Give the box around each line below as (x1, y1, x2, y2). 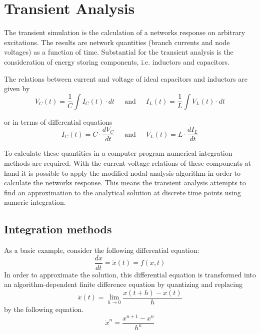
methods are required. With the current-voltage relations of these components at (4, 157, 251, 168)
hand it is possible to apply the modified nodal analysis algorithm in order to (4, 167, 241, 178)
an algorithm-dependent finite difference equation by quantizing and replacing (4, 279, 242, 289)
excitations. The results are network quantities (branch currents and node (4, 37, 230, 47)
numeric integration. (4, 197, 66, 207)
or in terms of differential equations (4, 116, 112, 127)
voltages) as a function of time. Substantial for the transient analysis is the (4, 47, 233, 57)
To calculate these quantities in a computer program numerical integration (4, 148, 232, 158)
